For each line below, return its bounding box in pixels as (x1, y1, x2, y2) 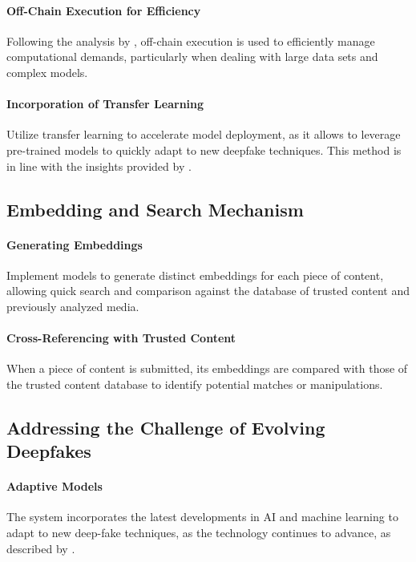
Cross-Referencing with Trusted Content (6, 330, 236, 346)
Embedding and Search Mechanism (6, 196, 304, 221)
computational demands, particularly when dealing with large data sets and (6, 48, 378, 65)
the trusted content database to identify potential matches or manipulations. (6, 375, 383, 392)
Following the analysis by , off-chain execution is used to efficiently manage (6, 32, 375, 49)
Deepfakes (6, 439, 91, 463)
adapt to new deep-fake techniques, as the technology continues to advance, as (6, 524, 391, 541)
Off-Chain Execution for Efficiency (6, 2, 201, 18)
